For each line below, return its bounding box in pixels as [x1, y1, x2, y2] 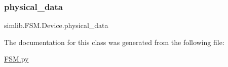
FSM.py [4, 53, 29, 64]
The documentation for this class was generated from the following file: [4, 36, 224, 47]
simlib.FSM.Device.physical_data [4, 20, 108, 30]
